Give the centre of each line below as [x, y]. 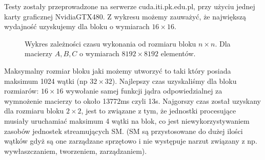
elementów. [178, 53]
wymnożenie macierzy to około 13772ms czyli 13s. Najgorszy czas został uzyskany [133, 100]
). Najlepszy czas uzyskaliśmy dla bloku [174, 81]
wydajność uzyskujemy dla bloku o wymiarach [77, 26]
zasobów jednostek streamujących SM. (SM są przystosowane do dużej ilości [124, 131]
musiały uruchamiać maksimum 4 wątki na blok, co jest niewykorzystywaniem [127, 120]
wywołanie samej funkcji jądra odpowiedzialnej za [144, 91]
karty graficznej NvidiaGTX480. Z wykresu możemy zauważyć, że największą [125, 16]
